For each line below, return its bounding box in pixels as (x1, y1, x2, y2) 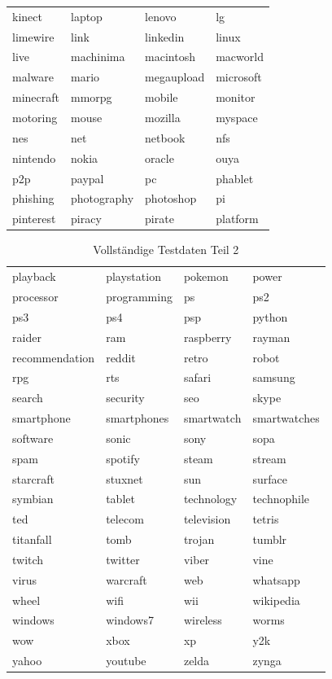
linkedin (145, 28, 185, 45)
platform (216, 210, 259, 227)
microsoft (216, 68, 262, 85)
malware (12, 68, 54, 85)
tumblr (252, 531, 287, 548)
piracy (71, 210, 102, 227)
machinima (71, 48, 125, 65)
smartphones (106, 410, 169, 427)
